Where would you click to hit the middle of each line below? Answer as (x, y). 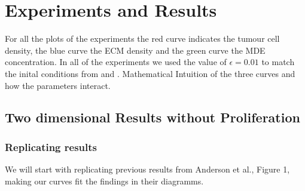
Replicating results (51, 147)
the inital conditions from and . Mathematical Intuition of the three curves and (150, 73)
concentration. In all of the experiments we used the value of (116, 62)
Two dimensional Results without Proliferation (152, 117)
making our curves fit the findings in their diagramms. (104, 181)
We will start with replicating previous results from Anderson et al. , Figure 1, (147, 169)
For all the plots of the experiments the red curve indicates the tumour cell (142, 38)
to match (278, 62)
